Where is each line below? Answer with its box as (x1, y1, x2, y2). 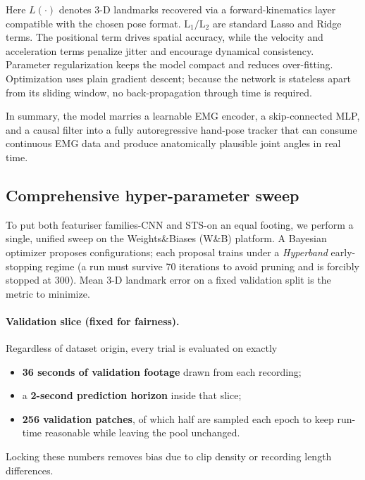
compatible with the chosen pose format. (6, 15, 181, 30)
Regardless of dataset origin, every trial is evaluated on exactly (6, 341, 278, 355)
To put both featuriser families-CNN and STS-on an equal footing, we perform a (6, 217, 354, 232)
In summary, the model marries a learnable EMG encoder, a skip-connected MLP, (6, 108, 360, 123)
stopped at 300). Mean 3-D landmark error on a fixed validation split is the (6, 272, 331, 287)
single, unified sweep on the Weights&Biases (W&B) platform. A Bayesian (6, 231, 327, 246)
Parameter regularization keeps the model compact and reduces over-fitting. (6, 57, 333, 72)
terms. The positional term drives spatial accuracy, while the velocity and (6, 30, 323, 44)
